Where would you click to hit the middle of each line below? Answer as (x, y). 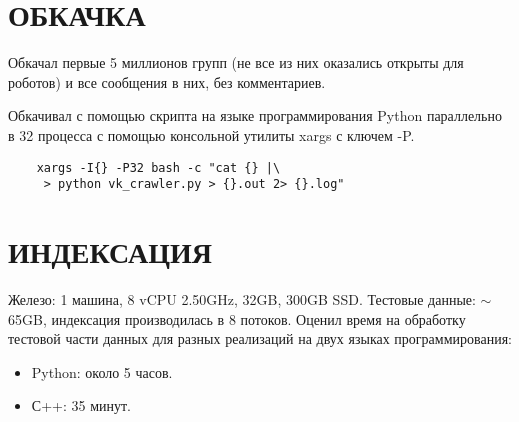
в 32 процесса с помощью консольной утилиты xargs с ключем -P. (211, 134)
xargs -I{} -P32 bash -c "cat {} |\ (158, 167)
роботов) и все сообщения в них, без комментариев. (167, 81)
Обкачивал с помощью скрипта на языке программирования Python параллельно (255, 115)
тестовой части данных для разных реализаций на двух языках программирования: (260, 338)
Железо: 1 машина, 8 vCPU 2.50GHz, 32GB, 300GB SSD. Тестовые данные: (242, 298)
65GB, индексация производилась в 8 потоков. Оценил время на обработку (237, 318)
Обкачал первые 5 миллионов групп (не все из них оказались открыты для (236, 62)
